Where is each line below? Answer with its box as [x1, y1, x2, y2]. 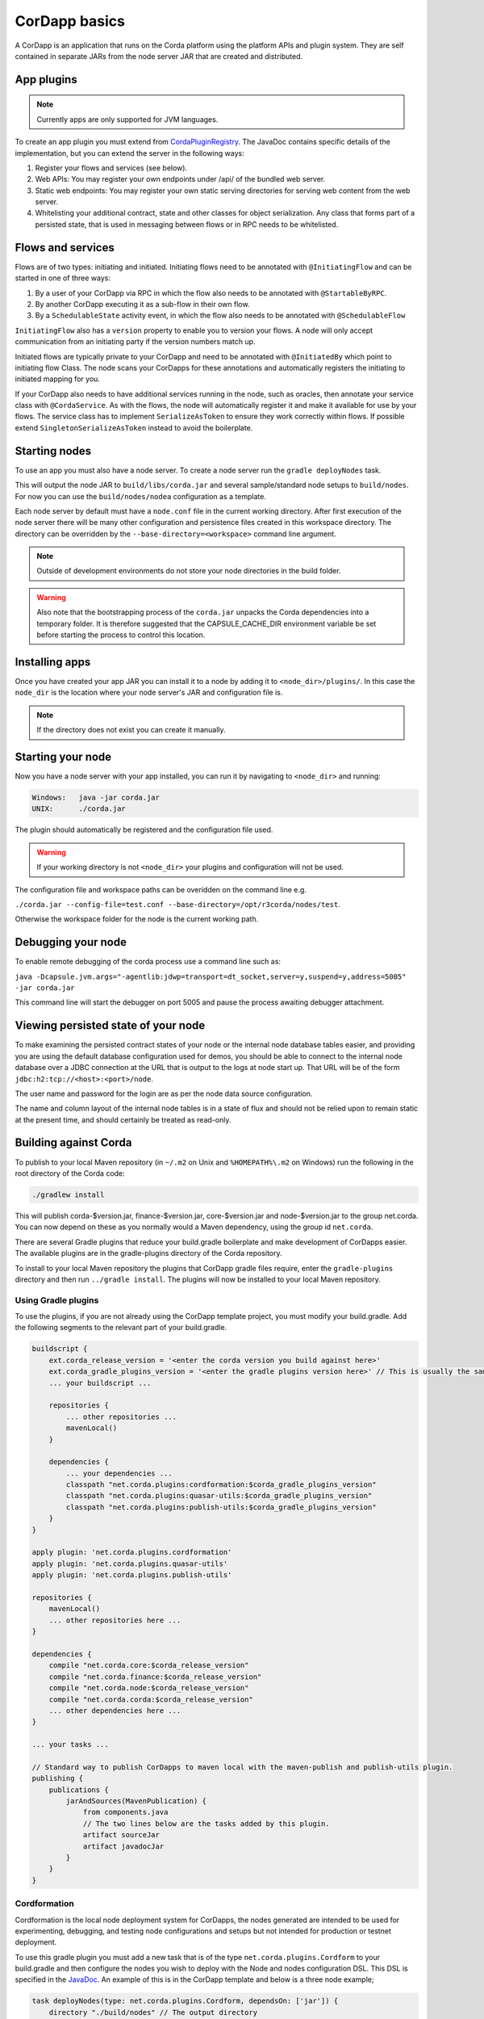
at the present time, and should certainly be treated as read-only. [15, 1114, 232, 1124]
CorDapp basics [15, 12, 125, 30]
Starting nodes [15, 444, 92, 458]
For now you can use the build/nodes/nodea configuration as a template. [15, 491, 266, 501]
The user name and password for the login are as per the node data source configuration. [15, 1089, 313, 1098]
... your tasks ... [31, 1740, 109, 1749]
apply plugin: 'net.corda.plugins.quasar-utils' [31, 1559, 228, 1568]
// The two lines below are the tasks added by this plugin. [82, 1819, 330, 1828]
